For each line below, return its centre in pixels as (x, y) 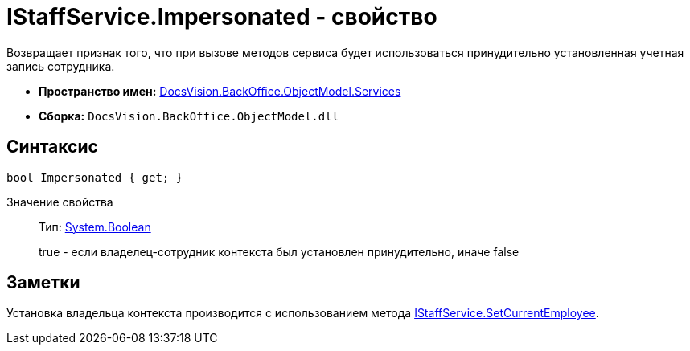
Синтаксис (52, 147)
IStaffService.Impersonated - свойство (222, 17)
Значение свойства (60, 202)
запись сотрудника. (61, 66)
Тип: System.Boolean (95, 227)
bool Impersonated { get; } (95, 177)
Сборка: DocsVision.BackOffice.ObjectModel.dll (189, 116)
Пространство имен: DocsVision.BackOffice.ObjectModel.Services (220, 91)
